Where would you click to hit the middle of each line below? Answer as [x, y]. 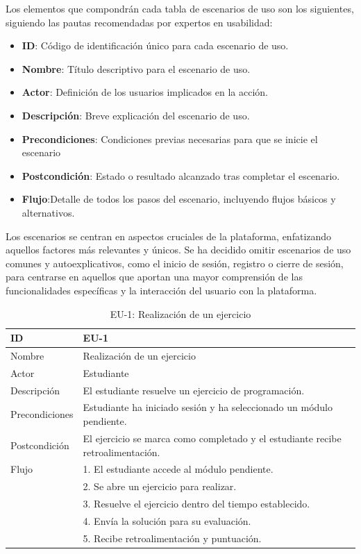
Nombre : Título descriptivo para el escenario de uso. [136, 68]
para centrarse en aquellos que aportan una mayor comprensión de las [154, 277]
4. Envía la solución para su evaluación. [167, 520]
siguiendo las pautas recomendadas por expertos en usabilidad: [139, 22]
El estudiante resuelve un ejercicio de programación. [194, 390]
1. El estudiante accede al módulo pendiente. [178, 469]
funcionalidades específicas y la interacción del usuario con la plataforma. [161, 290]
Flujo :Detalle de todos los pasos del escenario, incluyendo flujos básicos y [179, 199]
